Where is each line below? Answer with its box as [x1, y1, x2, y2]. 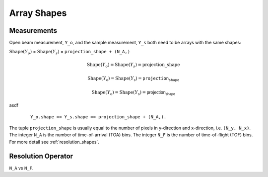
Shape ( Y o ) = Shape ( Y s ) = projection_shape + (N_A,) [9, 49, 131, 56]
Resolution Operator [9, 152, 73, 160]
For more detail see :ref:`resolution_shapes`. [9, 139, 99, 145]
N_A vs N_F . [9, 165, 34, 171]
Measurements [9, 26, 57, 35]
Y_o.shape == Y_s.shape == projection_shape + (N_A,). [30, 114, 167, 119]
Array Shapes [9, 7, 67, 18]
